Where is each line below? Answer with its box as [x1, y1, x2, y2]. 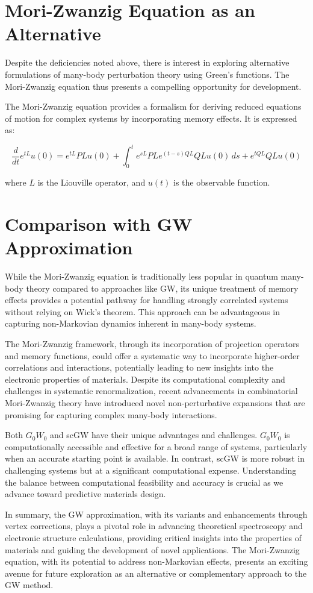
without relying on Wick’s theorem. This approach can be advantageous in [5, 305, 280, 318]
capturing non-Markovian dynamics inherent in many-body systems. [5, 317, 256, 330]
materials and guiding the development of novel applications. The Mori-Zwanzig [5, 543, 300, 556]
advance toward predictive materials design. [5, 488, 166, 500]
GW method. [5, 579, 54, 591]
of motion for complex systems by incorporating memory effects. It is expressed [5, 111, 297, 124]
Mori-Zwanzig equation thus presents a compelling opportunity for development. [5, 80, 302, 92]
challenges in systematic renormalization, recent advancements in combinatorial [5, 384, 298, 397]
